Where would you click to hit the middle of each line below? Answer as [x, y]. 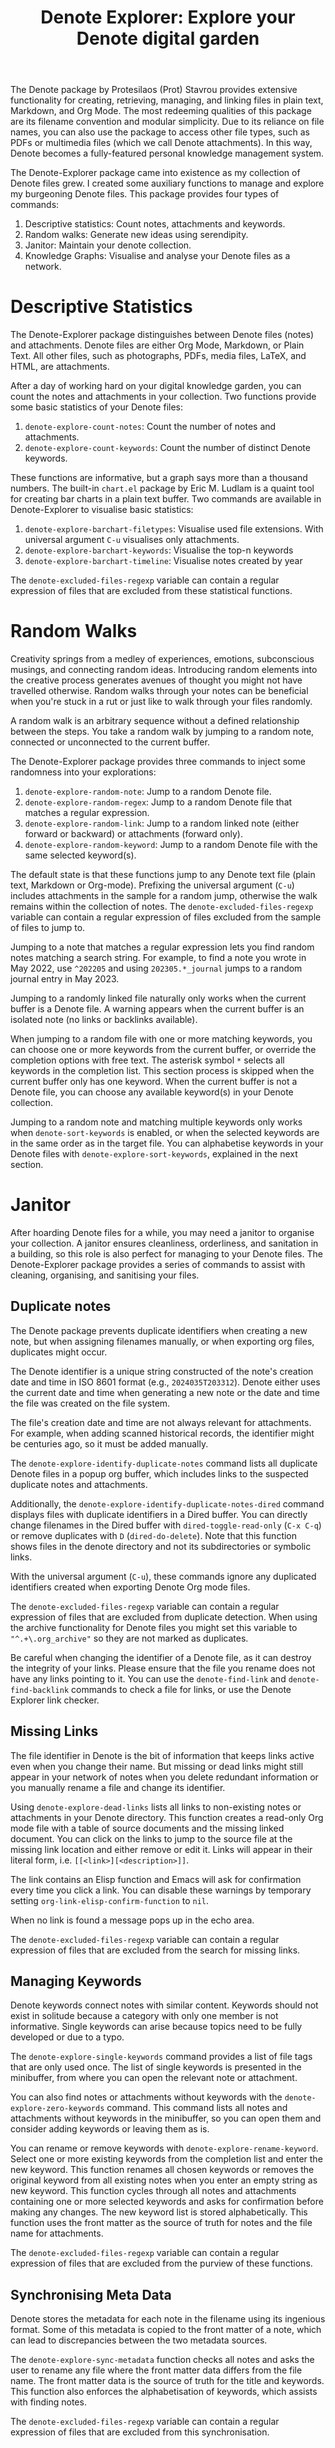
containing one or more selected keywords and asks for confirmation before [167, 2202]
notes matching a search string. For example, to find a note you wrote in [158, 958]
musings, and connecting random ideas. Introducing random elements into [164, 670]
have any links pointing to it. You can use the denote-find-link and [148, 1678]
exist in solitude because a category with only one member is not [144, 2016]
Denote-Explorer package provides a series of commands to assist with [158, 1264]
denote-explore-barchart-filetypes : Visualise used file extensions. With [174, 529]
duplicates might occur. [59, 1352]
